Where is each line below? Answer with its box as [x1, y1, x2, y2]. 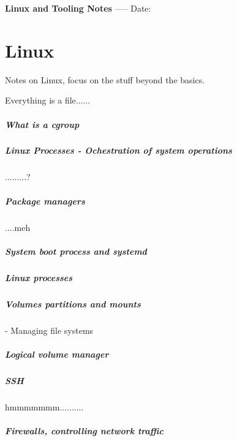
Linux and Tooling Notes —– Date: [5, 2, 151, 14]
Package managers [5, 194, 85, 207]
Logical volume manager [5, 347, 109, 360]
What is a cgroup [5, 118, 80, 130]
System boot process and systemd [5, 244, 147, 257]
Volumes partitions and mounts [5, 297, 141, 310]
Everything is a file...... [5, 94, 91, 107]
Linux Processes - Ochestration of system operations [5, 144, 232, 157]
